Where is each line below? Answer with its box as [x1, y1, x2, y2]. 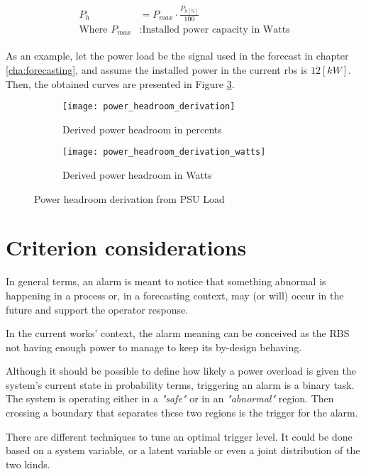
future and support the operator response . [6, 302, 189, 316]
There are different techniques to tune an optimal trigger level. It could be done [6, 429, 353, 443]
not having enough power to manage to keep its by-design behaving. [6, 339, 302, 354]
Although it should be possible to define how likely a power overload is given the [6, 363, 356, 378]
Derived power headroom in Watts [62, 167, 212, 182]
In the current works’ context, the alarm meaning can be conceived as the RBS [6, 326, 350, 341]
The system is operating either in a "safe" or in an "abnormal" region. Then [6, 391, 334, 406]
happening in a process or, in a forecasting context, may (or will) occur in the [6, 287, 344, 302]
